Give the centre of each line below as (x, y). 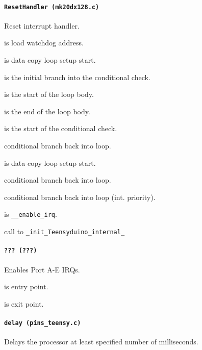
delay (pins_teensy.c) (43, 323)
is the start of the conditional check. (61, 128)
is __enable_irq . (31, 214)
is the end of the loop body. (47, 111)
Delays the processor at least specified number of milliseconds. (101, 342)
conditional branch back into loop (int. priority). (80, 197)
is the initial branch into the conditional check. (77, 77)
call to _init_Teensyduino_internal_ (65, 231)
